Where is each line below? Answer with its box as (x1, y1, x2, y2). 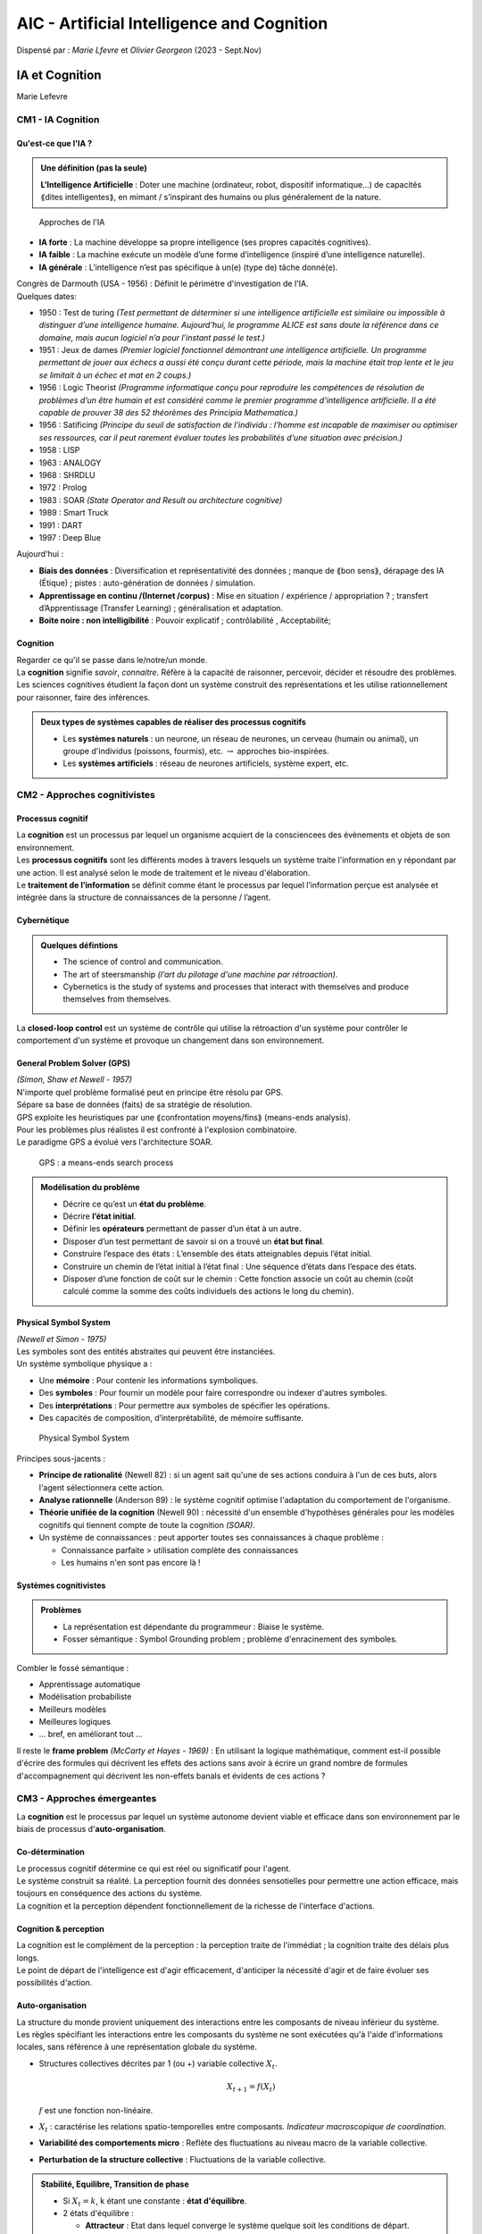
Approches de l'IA (38, 216, 105, 227)
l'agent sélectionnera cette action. (38, 1482, 165, 1492)
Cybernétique (16, 915, 70, 926)
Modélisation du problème (40, 1182, 140, 1193)
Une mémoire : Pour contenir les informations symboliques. (38, 1374, 259, 1385)
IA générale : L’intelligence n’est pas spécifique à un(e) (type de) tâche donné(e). (38, 262, 338, 273)
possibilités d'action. (16, 1978, 93, 1988)
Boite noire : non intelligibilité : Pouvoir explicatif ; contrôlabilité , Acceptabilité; (38, 615, 331, 626)
